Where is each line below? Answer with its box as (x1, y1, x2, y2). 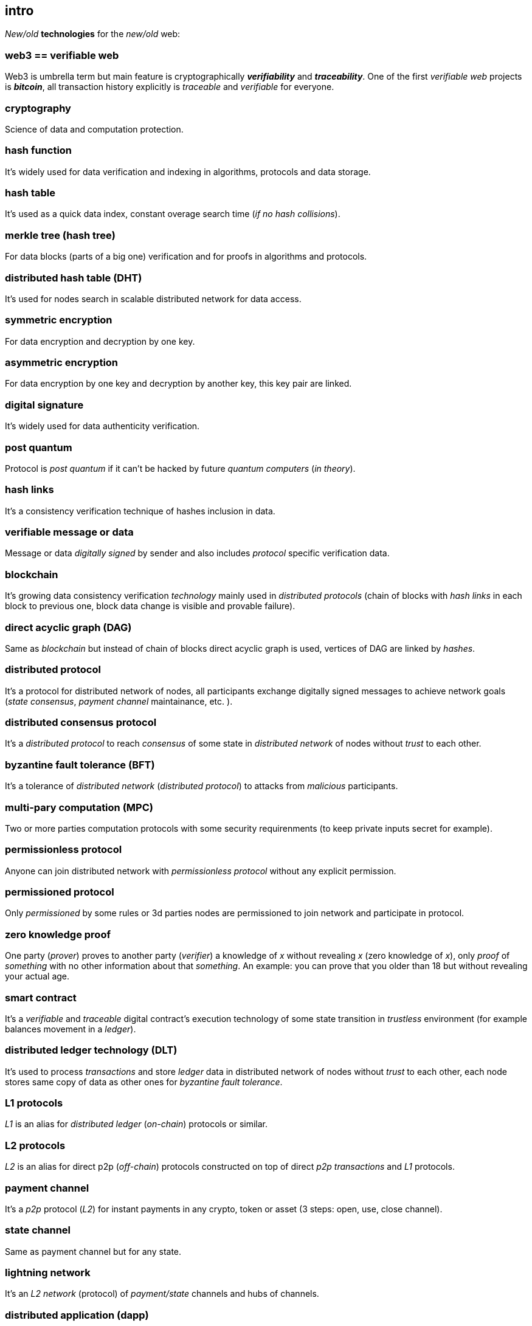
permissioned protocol (5, 886, 114, 899)
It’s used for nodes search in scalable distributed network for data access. (5, 293, 302, 304)
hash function (5, 144, 72, 157)
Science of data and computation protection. (5, 123, 184, 134)
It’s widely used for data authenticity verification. (5, 421, 200, 432)
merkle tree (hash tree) (5, 229, 116, 241)
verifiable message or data (5, 526, 134, 539)
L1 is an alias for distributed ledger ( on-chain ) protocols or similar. (5, 1119, 268, 1130)
